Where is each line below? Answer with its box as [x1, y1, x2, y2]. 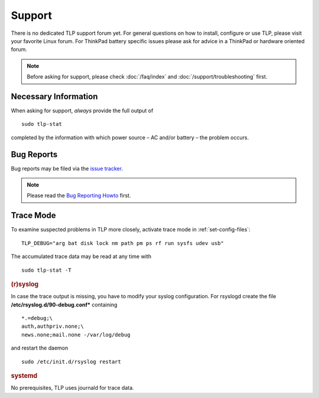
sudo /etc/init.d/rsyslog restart [21, 358, 121, 365]
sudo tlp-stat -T [21, 266, 71, 273]
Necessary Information [11, 92, 98, 102]
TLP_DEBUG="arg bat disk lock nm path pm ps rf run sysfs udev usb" [21, 240, 224, 246]
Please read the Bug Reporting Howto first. [27, 192, 131, 199]
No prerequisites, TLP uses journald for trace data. [11, 384, 134, 392]
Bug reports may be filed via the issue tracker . [11, 165, 123, 172]
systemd [11, 371, 38, 380]
